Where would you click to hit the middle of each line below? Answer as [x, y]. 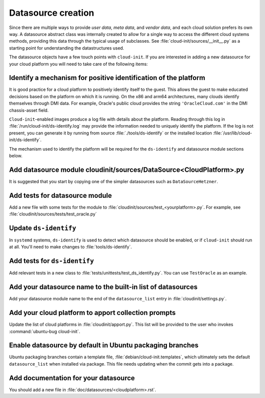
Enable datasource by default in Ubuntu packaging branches [104, 345]
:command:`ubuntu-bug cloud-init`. [45, 331]
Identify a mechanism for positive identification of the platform [107, 78]
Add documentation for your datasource [72, 378]
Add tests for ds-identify [52, 261]
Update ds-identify [43, 228]
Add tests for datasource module [61, 196]
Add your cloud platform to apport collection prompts [93, 313]
